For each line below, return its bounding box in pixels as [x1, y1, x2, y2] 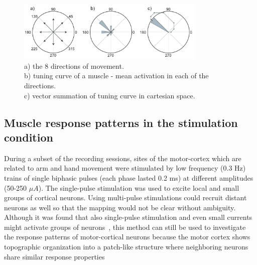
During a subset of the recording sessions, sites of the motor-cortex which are [4, 153, 241, 163]
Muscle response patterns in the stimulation [4, 114, 238, 130]
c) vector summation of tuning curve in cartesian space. [24, 90, 195, 100]
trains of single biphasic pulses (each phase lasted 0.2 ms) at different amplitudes [4, 172, 253, 183]
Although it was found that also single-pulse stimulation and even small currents [4, 212, 252, 222]
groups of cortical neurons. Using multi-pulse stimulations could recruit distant [4, 192, 247, 203]
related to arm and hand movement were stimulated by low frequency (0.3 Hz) [4, 163, 246, 173]
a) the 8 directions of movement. [24, 60, 124, 71]
